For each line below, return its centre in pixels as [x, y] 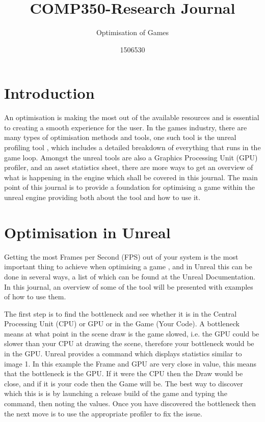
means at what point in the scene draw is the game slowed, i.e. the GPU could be [132, 333]
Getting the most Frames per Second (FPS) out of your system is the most [121, 256]
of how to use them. [35, 297]
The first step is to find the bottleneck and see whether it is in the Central [121, 313]
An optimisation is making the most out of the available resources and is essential [132, 117]
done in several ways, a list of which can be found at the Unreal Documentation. [130, 276]
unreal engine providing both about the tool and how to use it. [102, 197]
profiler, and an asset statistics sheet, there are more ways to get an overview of [129, 167]
